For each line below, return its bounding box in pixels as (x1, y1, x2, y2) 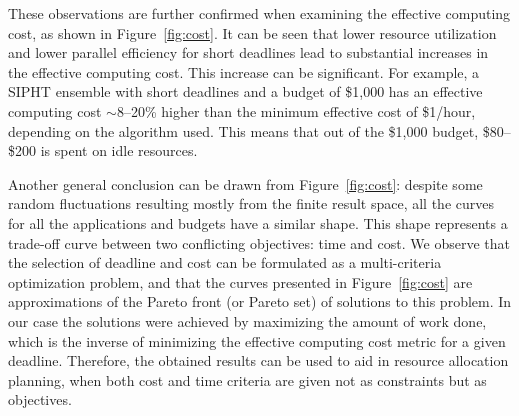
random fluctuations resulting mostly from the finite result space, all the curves (8, 193, 494, 214)
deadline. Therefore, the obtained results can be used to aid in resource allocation (8, 350, 509, 371)
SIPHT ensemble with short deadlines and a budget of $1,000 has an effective (8, 81, 483, 102)
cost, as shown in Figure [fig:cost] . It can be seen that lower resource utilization (8, 22, 497, 43)
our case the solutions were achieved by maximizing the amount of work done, (8, 310, 487, 331)
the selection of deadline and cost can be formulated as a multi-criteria (8, 252, 442, 273)
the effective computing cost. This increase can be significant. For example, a (8, 61, 480, 82)
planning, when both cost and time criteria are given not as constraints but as (8, 369, 487, 390)
